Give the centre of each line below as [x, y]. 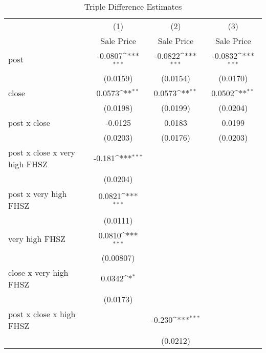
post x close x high [42, 314]
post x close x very [42, 152]
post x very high [38, 193]
